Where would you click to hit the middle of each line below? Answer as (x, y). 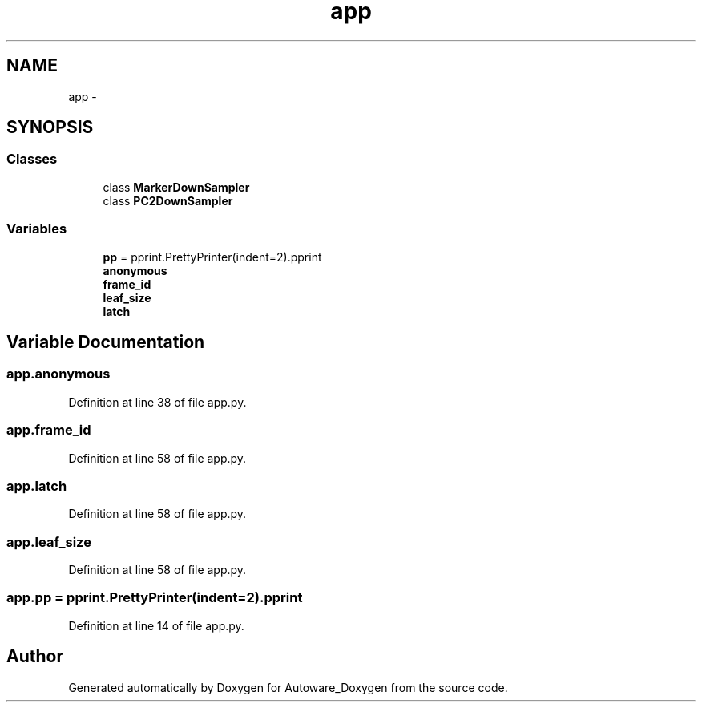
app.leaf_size (49, 542)
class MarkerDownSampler (176, 187)
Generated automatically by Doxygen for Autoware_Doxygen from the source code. (288, 687)
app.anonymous (58, 374)
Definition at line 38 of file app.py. (157, 402)
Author (35, 657)
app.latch (37, 485)
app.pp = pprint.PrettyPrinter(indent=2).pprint (155, 598)
